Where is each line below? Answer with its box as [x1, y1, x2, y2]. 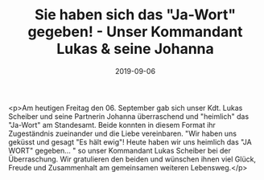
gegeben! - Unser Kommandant [27, 22, 243, 41]
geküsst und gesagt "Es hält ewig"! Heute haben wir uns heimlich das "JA [8, 137, 252, 146]
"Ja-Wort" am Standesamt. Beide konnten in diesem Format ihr [8, 120, 216, 129]
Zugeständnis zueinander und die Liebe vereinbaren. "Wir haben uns [8, 129, 237, 138]
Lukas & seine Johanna [56, 40, 215, 58]
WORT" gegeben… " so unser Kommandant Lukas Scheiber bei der [8, 145, 232, 155]
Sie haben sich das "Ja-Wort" [35, 6, 236, 24]
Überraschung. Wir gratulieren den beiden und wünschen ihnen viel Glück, [8, 154, 256, 164]
